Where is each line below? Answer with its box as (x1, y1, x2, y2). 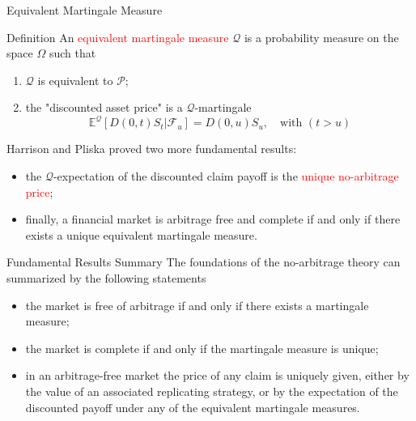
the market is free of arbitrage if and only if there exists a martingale (25, 296, 369, 313)
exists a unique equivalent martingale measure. (25, 226, 257, 243)
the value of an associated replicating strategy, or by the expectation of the (25, 383, 398, 399)
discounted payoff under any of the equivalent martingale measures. (25, 398, 360, 415)
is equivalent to (37, 71, 113, 88)
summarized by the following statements (6, 270, 206, 287)
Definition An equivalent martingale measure (6, 28, 229, 45)
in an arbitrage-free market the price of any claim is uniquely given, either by (25, 367, 410, 384)
